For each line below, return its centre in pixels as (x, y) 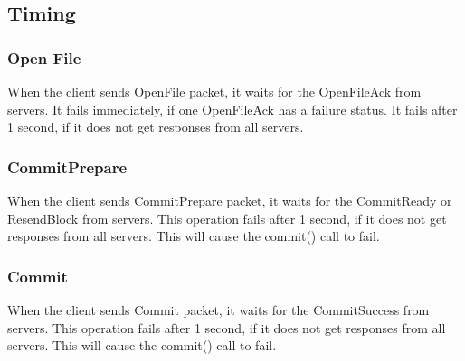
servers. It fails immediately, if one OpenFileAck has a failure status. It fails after (232, 109)
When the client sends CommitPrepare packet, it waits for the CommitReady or (230, 200)
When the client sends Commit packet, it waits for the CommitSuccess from (218, 310)
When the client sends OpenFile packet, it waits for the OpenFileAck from (214, 91)
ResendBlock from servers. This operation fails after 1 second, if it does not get (227, 218)
